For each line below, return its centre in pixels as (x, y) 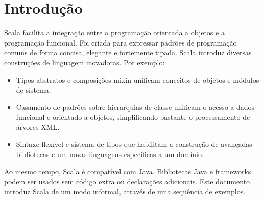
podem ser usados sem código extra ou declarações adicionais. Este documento (127, 181)
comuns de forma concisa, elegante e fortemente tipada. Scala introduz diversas (128, 52)
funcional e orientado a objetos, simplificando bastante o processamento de (133, 117)
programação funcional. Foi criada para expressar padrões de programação (121, 42)
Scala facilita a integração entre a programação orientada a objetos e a (114, 32)
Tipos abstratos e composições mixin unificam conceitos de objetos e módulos (138, 80)
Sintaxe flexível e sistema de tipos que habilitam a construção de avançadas (134, 144)
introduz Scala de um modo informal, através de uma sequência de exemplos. (125, 191)
